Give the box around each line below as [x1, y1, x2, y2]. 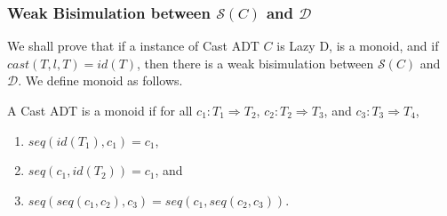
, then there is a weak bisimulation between [137, 53, 374, 72]
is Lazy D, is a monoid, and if [276, 36, 439, 55]
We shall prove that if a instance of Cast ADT [7, 36, 259, 55]
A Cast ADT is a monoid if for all [7, 101, 193, 119]
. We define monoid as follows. [18, 71, 183, 90]
